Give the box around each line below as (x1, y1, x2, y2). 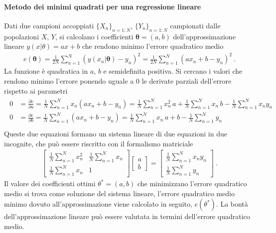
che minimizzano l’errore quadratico (137, 178, 247, 189)
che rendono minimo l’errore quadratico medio (82, 41, 224, 51)
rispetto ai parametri (4, 85, 68, 96)
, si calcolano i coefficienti (55, 31, 134, 41)
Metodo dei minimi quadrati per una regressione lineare (4, 1, 201, 11)
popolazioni (4, 31, 39, 41)
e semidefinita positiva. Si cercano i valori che (103, 66, 243, 76)
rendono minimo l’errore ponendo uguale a (4, 75, 134, 86)
